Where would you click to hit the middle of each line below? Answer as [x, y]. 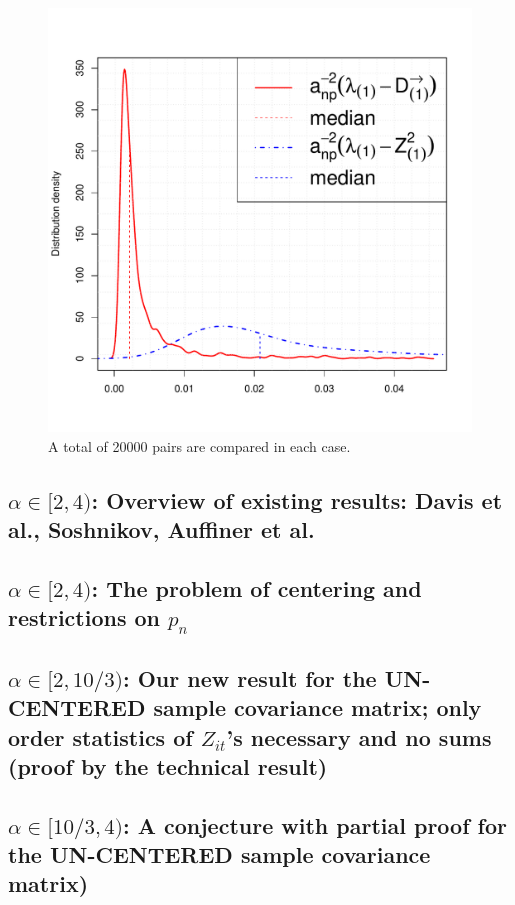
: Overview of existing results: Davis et [297, 499]
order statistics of [100, 736]
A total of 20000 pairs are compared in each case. [199, 445]
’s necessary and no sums [359, 736]
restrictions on [84, 617]
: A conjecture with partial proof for [314, 824]
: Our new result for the [249, 677]
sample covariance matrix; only [317, 707]
